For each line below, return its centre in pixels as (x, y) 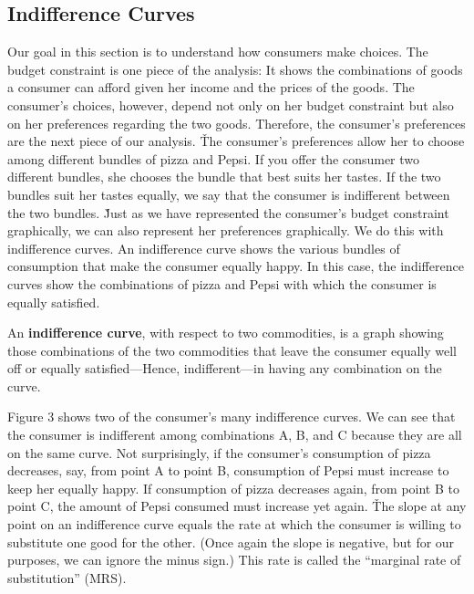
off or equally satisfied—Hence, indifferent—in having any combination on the (225, 368)
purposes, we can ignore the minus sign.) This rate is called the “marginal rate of (234, 560)
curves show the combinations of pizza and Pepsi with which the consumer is (222, 283)
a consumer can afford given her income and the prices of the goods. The (211, 87)
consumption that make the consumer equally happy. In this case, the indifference (236, 266)
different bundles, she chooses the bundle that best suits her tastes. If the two (224, 177)
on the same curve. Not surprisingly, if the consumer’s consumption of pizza (219, 452)
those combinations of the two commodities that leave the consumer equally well (232, 350)
